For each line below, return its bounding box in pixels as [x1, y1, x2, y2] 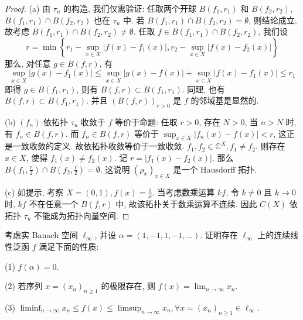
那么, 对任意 [5, 57, 51, 69]
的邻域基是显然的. [190, 94, 259, 106]
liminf [20, 304, 41, 312]
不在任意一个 [29, 198, 79, 210]
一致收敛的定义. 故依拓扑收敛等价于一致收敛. [12, 140, 185, 152]
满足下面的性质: [39, 240, 99, 252]
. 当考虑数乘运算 [152, 186, 215, 198]
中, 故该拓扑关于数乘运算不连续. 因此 [115, 198, 257, 210]
